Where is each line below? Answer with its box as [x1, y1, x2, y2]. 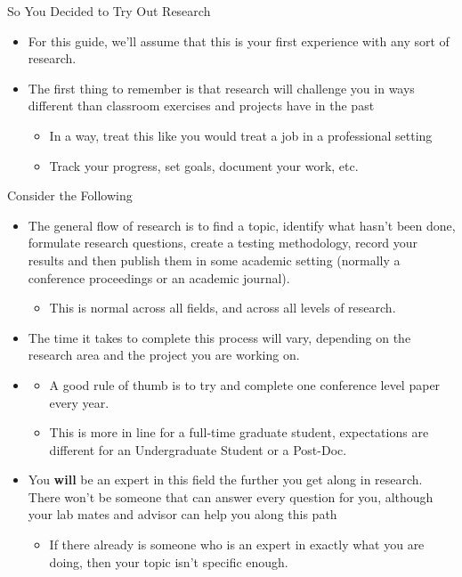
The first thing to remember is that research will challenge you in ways [28, 78, 415, 97]
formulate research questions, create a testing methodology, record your [28, 233, 418, 252]
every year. [49, 393, 109, 411]
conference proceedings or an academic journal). [28, 268, 290, 287]
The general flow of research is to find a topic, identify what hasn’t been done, [28, 215, 456, 234]
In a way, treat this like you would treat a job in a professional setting [49, 126, 433, 144]
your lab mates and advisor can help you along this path [28, 505, 337, 524]
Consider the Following [7, 186, 133, 205]
